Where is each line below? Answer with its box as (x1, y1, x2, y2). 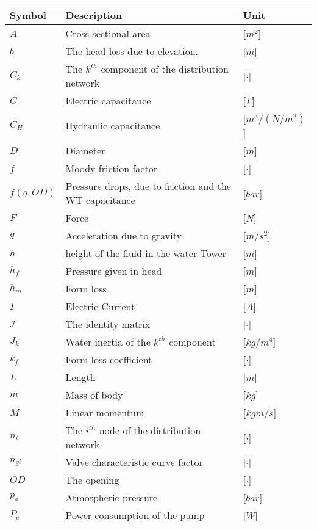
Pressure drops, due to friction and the (65, 179, 231, 193)
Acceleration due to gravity (65, 228, 182, 242)
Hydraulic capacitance (65, 118, 160, 132)
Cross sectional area (65, 26, 151, 40)
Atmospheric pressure (65, 490, 158, 504)
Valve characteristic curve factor (65, 455, 203, 469)
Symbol (10, 8, 46, 22)
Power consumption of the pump (65, 508, 205, 522)
